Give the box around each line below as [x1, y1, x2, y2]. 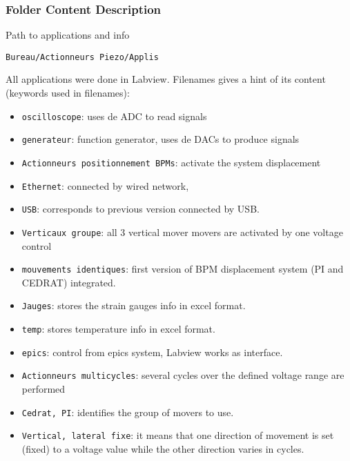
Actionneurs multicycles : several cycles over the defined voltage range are [21, 368, 344, 382]
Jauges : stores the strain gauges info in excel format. [21, 298, 246, 313]
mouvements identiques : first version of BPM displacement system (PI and [21, 262, 344, 276]
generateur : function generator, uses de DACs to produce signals [21, 132, 300, 146]
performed [21, 382, 66, 396]
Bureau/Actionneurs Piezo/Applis [6, 52, 159, 62]
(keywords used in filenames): [6, 86, 130, 100]
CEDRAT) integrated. [21, 275, 116, 289]
